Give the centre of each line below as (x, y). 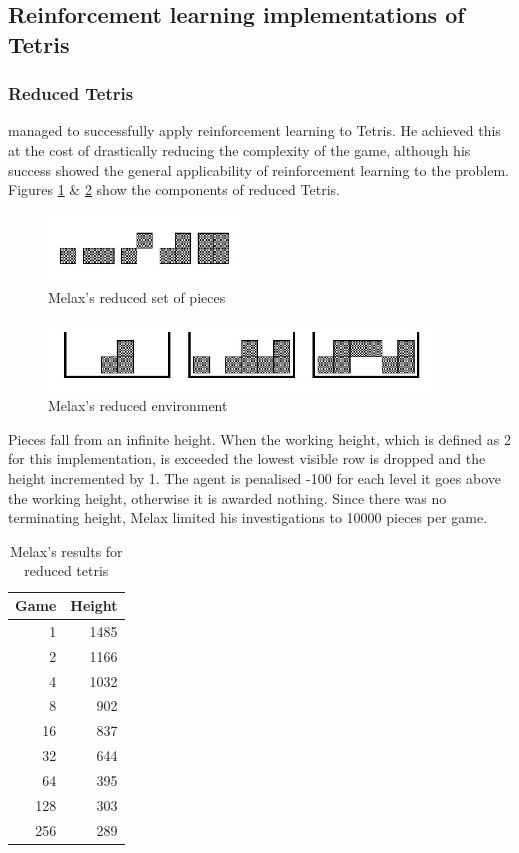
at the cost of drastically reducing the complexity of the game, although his (239, 149)
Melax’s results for (66, 550)
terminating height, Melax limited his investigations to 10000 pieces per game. (248, 517)
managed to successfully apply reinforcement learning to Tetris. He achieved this (254, 130)
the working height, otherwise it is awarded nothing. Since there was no (227, 497)
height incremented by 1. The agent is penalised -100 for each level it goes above (254, 478)
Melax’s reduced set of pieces (137, 296)
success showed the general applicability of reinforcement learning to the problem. (258, 169)
